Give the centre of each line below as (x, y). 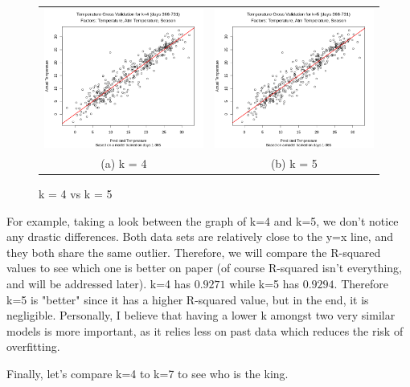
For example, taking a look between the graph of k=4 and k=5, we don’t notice (203, 220)
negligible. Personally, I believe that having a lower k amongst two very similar (201, 315)
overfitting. (33, 346)
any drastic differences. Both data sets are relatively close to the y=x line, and (200, 236)
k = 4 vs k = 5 (76, 194)
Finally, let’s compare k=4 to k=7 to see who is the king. (148, 373)
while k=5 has (264, 284)
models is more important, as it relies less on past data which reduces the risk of (205, 330)
